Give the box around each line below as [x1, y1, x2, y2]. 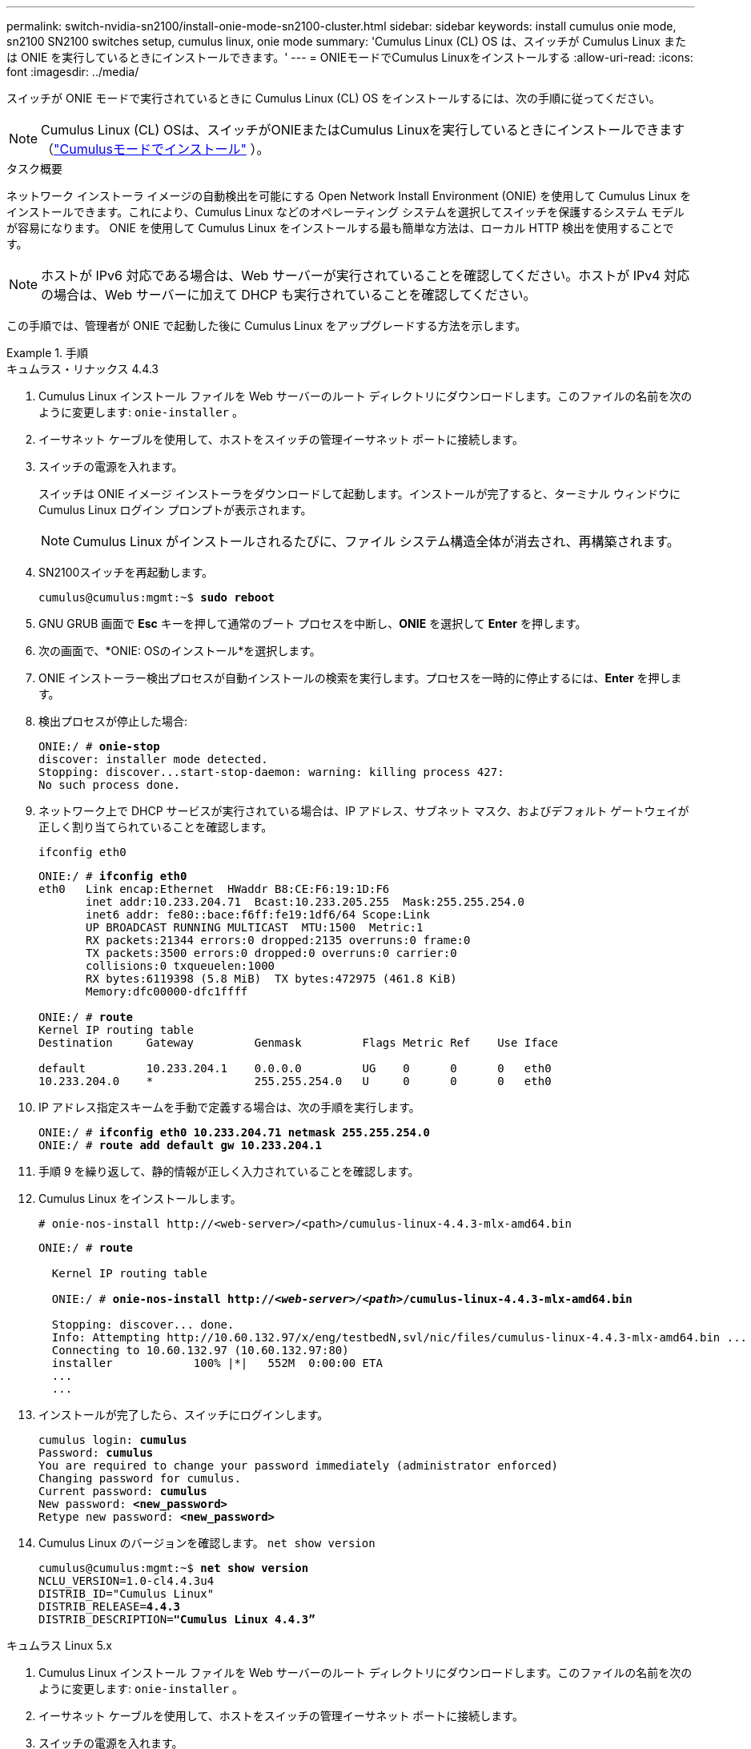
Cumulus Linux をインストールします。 [38, 1192, 242, 1205]
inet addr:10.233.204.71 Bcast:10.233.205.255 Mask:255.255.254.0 [86, 895, 524, 908]
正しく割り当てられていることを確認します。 [38, 820, 273, 834]
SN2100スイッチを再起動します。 [38, 565, 214, 579]
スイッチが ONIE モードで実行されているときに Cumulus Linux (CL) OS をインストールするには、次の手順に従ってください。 [6, 91, 661, 105]
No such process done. [38, 778, 181, 791]
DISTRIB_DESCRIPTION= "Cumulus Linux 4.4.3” [38, 1613, 315, 1626]
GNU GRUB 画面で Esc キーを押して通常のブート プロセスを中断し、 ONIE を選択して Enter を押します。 [38, 617, 587, 630]
